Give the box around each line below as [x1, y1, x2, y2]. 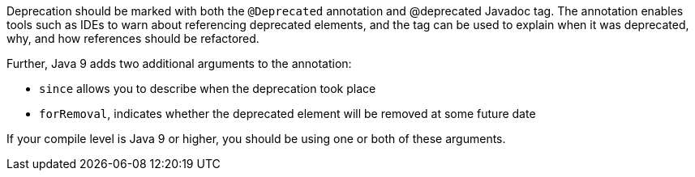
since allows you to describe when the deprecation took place [39, 82, 376, 95]
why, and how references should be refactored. [6, 32, 260, 45]
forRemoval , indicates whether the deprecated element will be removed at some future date [39, 107, 536, 120]
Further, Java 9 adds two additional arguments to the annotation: [6, 57, 352, 70]
